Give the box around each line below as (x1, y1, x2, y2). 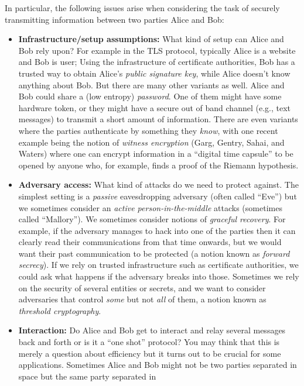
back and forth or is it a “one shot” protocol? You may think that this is (18, 336, 280, 348)
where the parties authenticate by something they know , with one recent (18, 124, 278, 136)
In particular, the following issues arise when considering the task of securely (5, 2, 280, 13)
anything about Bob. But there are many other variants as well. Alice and (18, 78, 285, 91)
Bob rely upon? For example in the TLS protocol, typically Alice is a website (18, 44, 296, 56)
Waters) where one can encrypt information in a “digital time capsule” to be (18, 147, 293, 160)
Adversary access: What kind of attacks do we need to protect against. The (18, 178, 299, 191)
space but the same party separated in (18, 370, 156, 382)
